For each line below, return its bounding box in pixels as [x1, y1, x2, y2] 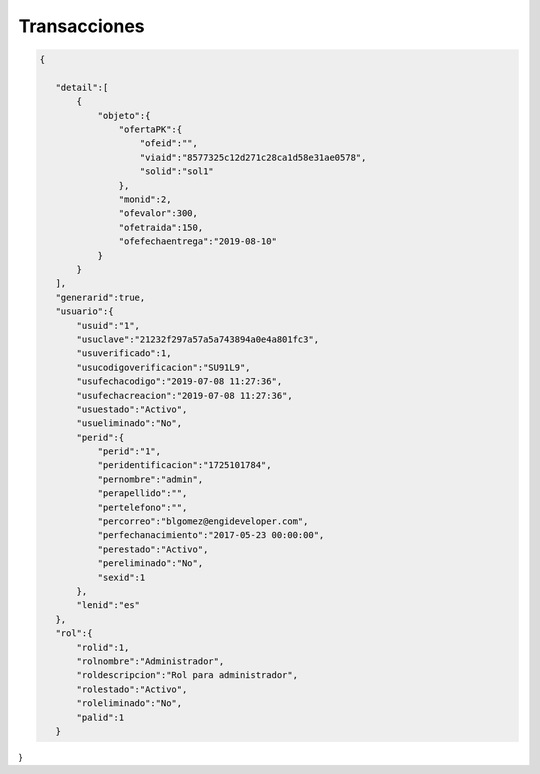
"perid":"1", [97, 446, 162, 457]
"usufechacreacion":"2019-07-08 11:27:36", [76, 390, 294, 401]
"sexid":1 [97, 571, 146, 583]
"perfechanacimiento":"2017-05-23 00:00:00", [97, 530, 325, 541]
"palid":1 [76, 711, 125, 723]
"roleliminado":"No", [76, 698, 183, 709]
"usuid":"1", [76, 320, 140, 331]
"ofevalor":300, [118, 208, 199, 219]
